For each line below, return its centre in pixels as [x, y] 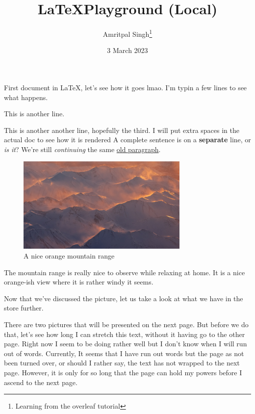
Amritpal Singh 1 [127, 33]
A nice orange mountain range [69, 256]
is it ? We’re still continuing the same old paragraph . [82, 149]
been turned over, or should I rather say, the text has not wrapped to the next [122, 363]
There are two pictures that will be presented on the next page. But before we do [126, 324]
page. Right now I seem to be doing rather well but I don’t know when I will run [126, 344]
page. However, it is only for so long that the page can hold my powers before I [123, 372]
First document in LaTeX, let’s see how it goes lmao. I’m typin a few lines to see [126, 87]
